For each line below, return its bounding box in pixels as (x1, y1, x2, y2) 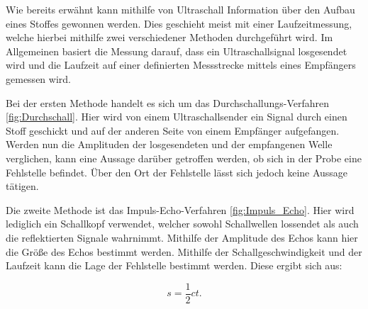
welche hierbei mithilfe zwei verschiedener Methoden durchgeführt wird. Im (6, 30, 333, 45)
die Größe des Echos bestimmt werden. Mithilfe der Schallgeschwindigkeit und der (6, 244, 362, 259)
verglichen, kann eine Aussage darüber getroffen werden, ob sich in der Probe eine (6, 150, 362, 165)
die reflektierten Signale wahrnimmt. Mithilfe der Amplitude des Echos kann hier (6, 230, 358, 245)
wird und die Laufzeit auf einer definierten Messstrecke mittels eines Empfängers (6, 57, 356, 72)
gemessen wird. (6, 71, 71, 86)
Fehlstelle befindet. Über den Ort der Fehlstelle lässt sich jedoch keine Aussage (6, 164, 348, 179)
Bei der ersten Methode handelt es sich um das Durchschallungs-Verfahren (6, 95, 330, 110)
